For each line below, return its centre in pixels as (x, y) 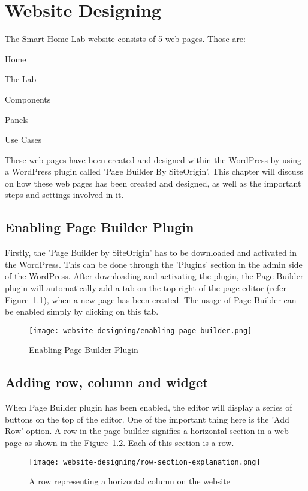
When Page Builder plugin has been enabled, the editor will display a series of (149, 407)
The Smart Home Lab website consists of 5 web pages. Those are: (125, 39)
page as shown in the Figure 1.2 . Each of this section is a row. (120, 443)
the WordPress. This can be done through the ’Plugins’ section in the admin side (154, 264)
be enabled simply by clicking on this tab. (82, 311)
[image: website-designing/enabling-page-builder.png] (141, 330)
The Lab (21, 79)
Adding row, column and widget (107, 382)
